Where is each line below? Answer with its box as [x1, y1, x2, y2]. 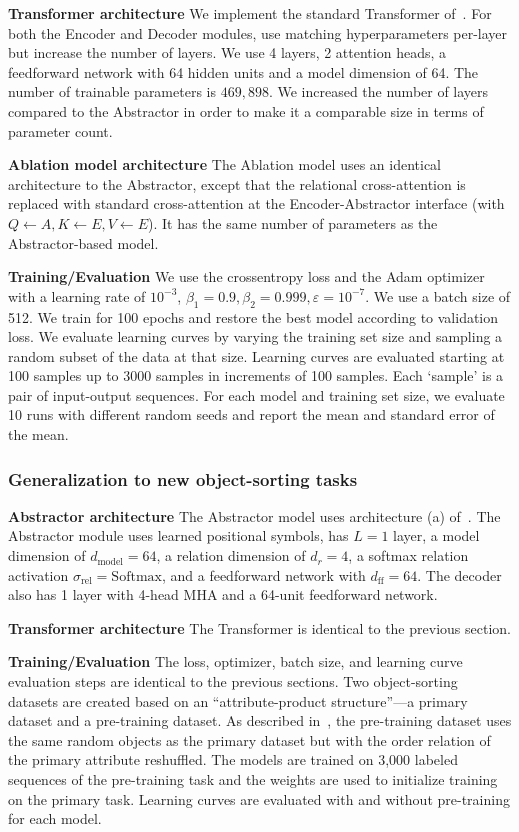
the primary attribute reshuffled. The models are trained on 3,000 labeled [8, 749, 458, 770]
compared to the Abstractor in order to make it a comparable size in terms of [8, 100, 484, 121]
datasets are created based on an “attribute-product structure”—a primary [8, 690, 468, 711]
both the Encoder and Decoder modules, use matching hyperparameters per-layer [8, 22, 508, 43]
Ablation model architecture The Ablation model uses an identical [8, 154, 442, 175]
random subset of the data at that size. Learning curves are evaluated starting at [8, 345, 505, 366]
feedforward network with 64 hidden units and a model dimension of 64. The [8, 61, 479, 82]
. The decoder [417, 564, 502, 585]
